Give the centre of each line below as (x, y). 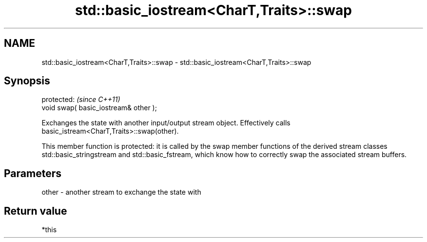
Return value (36, 211)
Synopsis (27, 81)
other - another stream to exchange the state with (121, 192)
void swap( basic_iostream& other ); (99, 108)
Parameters (33, 173)
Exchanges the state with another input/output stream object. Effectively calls (166, 123)
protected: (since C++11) (81, 100)
